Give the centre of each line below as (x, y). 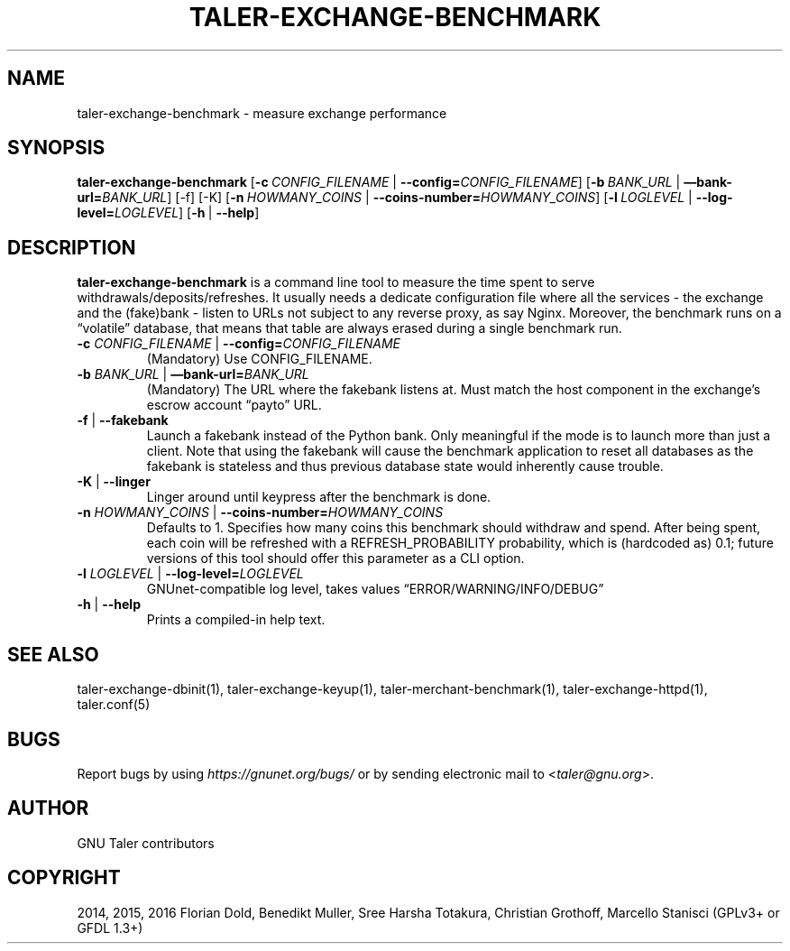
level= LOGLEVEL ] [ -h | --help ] (168, 213)
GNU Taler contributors (146, 843)
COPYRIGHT (64, 878)
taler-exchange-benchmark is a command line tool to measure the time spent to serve (336, 282)
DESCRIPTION (72, 247)
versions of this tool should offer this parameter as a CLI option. (335, 559)
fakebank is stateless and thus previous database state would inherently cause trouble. (405, 466)
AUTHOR (48, 808)
